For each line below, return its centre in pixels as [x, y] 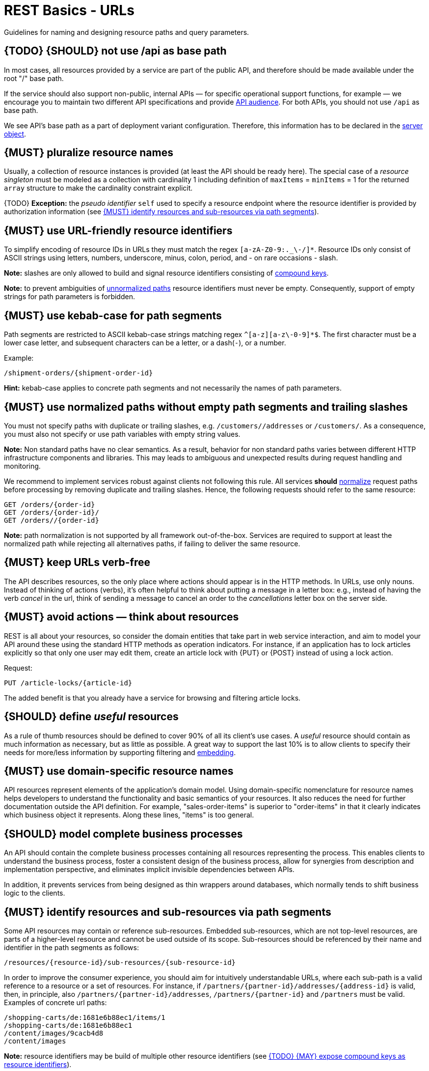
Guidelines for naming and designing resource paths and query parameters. [127, 32]
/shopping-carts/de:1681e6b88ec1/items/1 [85, 1018]
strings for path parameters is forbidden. [69, 297]
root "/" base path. [34, 78]
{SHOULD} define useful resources [91, 717]
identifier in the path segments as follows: [71, 948]
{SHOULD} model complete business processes [123, 834]
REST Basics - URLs [69, 10]
